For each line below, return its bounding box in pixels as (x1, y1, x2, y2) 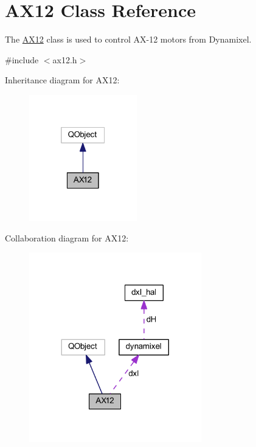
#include (5, 53, 39, 66)
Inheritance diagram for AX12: (5, 74, 120, 86)
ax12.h (52, 53, 77, 66)
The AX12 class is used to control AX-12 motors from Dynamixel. (5, 33, 252, 46)
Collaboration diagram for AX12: (5, 231, 129, 244)
